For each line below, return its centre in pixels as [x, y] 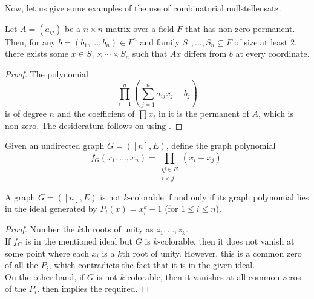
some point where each [47, 253]
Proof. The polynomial [47, 74]
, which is [276, 113]
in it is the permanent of [204, 113]
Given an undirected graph [55, 146]
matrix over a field [140, 28]
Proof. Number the [40, 229]
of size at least [261, 41]
